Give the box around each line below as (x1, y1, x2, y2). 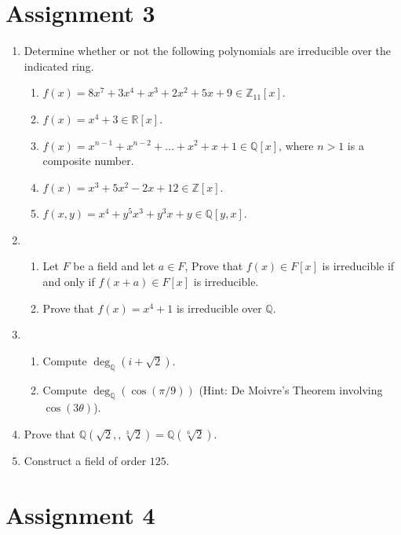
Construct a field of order (24, 453, 147, 469)
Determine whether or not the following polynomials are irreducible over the (24, 42, 392, 59)
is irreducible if (322, 258, 395, 274)
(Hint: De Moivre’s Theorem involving (199, 381, 383, 398)
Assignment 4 (5, 498, 155, 530)
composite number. (42, 152, 134, 169)
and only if (42, 273, 95, 290)
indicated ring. (24, 57, 94, 74)
